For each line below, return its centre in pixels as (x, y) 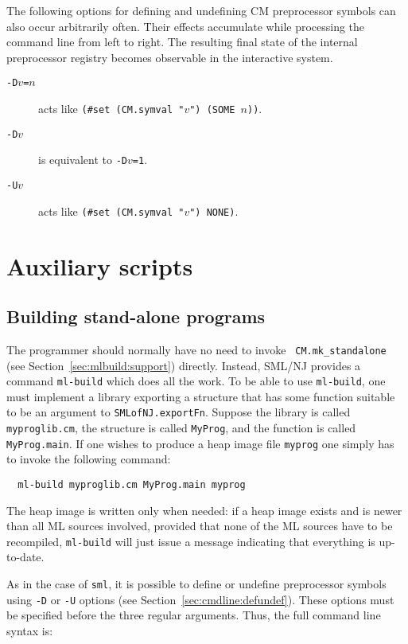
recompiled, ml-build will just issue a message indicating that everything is (191, 541)
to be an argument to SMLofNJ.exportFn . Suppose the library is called (179, 412)
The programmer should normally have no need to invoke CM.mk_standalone (196, 349)
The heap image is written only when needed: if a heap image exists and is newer (204, 510)
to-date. (25, 557)
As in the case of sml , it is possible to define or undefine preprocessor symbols (196, 584)
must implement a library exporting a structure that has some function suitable (201, 396)
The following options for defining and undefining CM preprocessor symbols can (201, 10)
